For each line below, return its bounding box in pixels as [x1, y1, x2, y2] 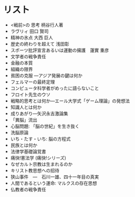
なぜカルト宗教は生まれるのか [10, 161, 73, 167]
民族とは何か [10, 142, 37, 148]
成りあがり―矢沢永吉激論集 [10, 110, 69, 116]
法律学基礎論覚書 [10, 148, 46, 154]
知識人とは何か [10, 104, 42, 110]
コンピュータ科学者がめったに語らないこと [10, 85, 99, 91]
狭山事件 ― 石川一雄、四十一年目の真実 [10, 174, 99, 180]
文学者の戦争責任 [10, 53, 46, 59]
